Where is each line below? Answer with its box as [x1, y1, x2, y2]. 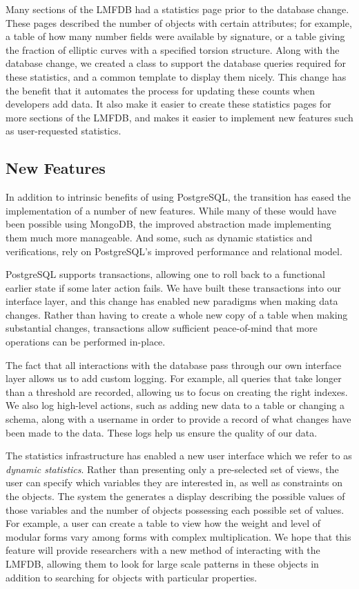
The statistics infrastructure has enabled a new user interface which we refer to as [6, 448, 352, 463]
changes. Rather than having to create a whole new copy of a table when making [6, 307, 348, 321]
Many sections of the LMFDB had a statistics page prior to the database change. [6, 2, 349, 16]
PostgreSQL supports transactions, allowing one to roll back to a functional [6, 267, 325, 281]
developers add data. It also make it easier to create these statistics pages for [6, 97, 331, 111]
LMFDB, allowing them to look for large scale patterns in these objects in [6, 556, 319, 570]
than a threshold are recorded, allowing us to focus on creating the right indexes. [6, 384, 348, 399]
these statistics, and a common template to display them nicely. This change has [6, 69, 347, 83]
